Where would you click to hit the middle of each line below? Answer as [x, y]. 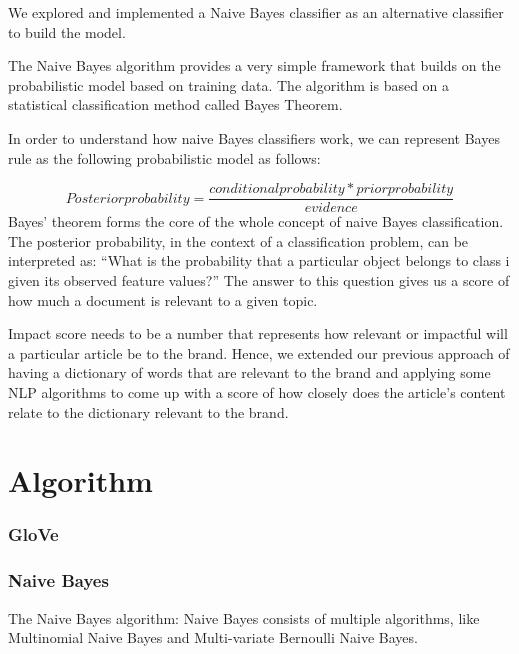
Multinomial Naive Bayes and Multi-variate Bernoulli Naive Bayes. [213, 637]
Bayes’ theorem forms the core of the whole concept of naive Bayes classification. [256, 221]
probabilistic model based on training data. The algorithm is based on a [229, 84]
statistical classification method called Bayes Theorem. [175, 104]
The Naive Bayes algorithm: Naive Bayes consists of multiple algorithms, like [244, 617]
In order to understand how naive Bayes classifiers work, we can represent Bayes [254, 137]
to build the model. [67, 31]
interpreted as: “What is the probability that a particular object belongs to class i [259, 260]
